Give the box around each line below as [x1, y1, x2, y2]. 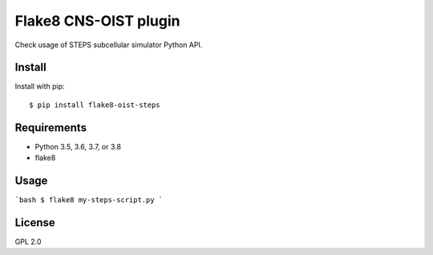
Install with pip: [14, 82, 65, 91]
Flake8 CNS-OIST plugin [14, 12, 180, 30]
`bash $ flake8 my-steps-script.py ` [14, 196, 164, 205]
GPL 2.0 [14, 237, 42, 246]
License [14, 216, 55, 229]
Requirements [14, 121, 87, 134]
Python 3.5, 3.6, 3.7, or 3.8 [34, 141, 122, 151]
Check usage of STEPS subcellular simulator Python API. [14, 40, 203, 50]
